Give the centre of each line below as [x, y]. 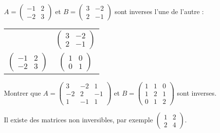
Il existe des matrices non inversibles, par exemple [79, 120]
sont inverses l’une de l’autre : [159, 11]
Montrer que [22, 92]
